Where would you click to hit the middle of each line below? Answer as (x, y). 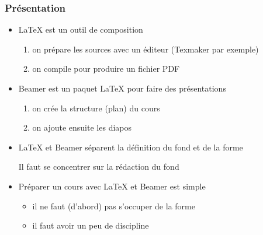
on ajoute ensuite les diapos (82, 127)
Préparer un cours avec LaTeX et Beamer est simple (112, 186)
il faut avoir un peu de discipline (91, 225)
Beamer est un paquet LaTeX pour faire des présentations (122, 88)
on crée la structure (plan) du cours (96, 108)
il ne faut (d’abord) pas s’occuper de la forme (114, 206)
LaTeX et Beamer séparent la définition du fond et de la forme (131, 147)
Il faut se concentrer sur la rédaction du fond (99, 166)
